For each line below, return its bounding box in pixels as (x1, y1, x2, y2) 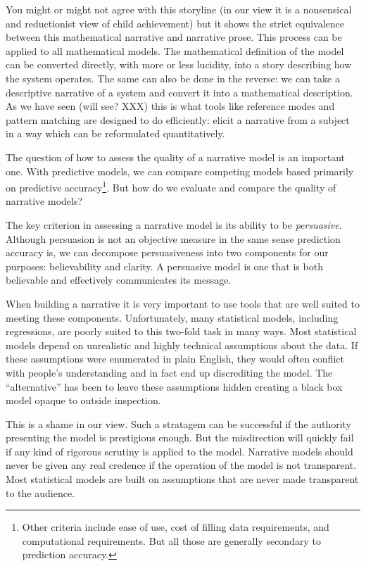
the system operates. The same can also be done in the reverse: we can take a (6, 70, 340, 85)
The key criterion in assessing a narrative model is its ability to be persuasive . (6, 217, 342, 232)
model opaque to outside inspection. (6, 393, 161, 408)
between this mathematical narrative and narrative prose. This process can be (6, 30, 342, 44)
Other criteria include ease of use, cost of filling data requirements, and (22, 520, 329, 534)
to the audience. (6, 485, 75, 500)
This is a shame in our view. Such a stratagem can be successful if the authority (6, 416, 352, 431)
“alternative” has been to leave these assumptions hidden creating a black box (6, 379, 343, 394)
